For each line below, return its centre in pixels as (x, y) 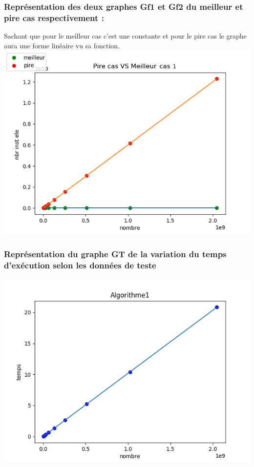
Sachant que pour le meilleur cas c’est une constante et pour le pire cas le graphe (125, 36)
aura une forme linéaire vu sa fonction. (62, 45)
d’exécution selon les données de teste (80, 265)
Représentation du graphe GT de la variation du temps (115, 254)
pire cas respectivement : (54, 17)
